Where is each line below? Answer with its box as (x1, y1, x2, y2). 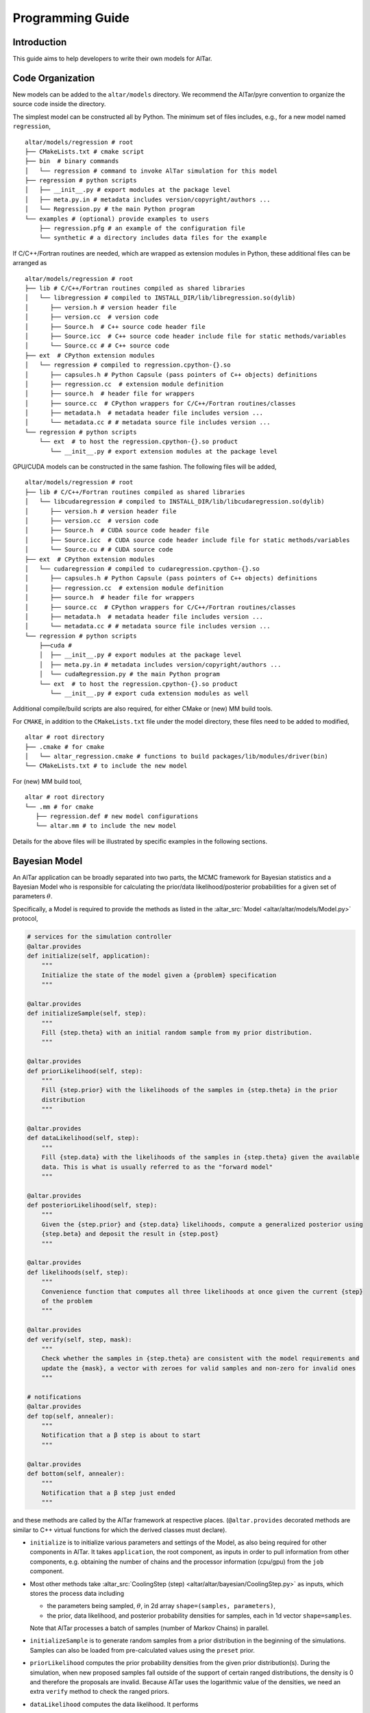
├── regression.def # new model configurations (35, 812, 199, 820)
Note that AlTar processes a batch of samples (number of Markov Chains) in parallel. (29, 1624, 269, 1632)
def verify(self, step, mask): (27, 1335, 133, 1343)
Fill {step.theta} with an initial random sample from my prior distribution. (41, 1028, 313, 1037)
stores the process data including (29, 1589, 125, 1597)
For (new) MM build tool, (12, 777, 82, 785)
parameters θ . (12, 892, 53, 900)
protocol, (12, 915, 38, 923)
